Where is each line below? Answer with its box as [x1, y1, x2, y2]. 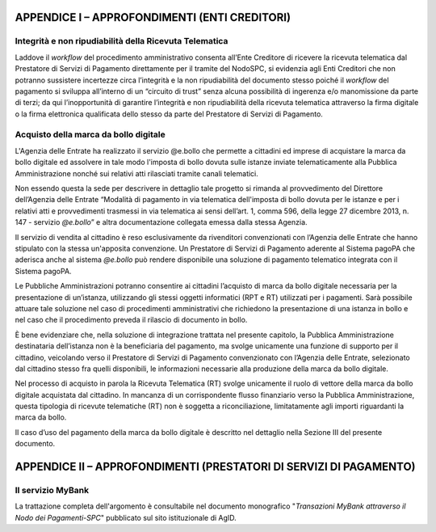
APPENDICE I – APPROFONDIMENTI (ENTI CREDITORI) [15, 11, 291, 24]
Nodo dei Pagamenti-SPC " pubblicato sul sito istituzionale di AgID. [15, 513, 237, 522]
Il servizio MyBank [15, 485, 89, 496]
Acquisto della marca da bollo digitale [15, 129, 166, 141]
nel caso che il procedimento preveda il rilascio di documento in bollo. [15, 315, 248, 325]
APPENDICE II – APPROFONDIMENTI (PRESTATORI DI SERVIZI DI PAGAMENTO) [15, 460, 416, 474]
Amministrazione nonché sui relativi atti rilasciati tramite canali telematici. [15, 168, 258, 178]
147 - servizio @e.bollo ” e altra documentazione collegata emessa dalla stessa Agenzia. [15, 217, 308, 227]
